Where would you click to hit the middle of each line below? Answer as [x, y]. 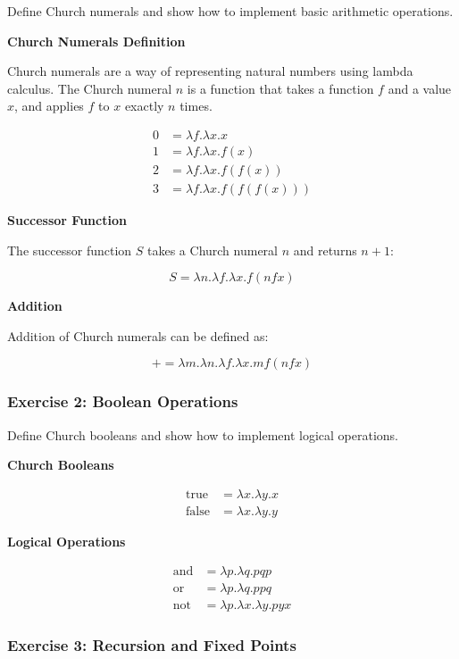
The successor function [70, 250]
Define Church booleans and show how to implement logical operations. [203, 434]
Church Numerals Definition [96, 41]
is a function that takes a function [280, 88]
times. [196, 106]
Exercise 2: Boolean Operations [123, 401]
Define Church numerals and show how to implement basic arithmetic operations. [230, 11]
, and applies [49, 106]
